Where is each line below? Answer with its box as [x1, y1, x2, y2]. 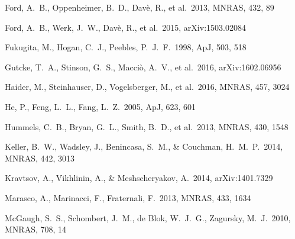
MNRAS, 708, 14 [5, 223, 67, 235]
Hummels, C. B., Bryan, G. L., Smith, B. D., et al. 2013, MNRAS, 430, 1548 [5, 120, 288, 133]
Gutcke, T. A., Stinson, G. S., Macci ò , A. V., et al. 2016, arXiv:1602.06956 [5, 60, 281, 73]
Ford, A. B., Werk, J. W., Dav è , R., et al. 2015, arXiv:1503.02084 [5, 21, 246, 33]
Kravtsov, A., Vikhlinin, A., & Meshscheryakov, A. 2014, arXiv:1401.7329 [5, 172, 273, 184]
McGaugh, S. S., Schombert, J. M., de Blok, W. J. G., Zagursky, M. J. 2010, [5, 211, 291, 224]
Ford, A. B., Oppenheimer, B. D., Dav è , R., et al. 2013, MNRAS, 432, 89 [5, 1, 274, 13]
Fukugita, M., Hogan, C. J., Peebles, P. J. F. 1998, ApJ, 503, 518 [5, 41, 247, 53]
